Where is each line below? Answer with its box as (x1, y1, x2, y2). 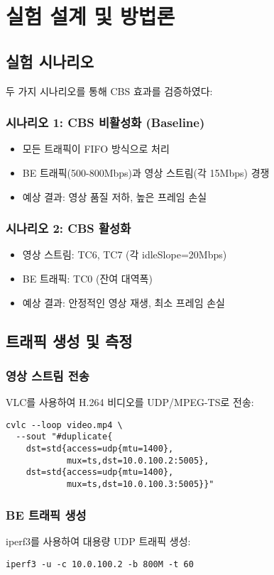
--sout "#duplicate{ (16, 432, 113, 442)
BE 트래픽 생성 (6, 505, 87, 523)
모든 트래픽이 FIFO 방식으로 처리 (22, 141, 170, 156)
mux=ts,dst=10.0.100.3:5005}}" (66, 479, 214, 490)
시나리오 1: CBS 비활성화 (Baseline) (6, 114, 205, 131)
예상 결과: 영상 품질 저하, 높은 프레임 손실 (22, 189, 207, 204)
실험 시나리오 (6, 50, 94, 72)
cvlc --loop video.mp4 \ (6, 420, 123, 430)
